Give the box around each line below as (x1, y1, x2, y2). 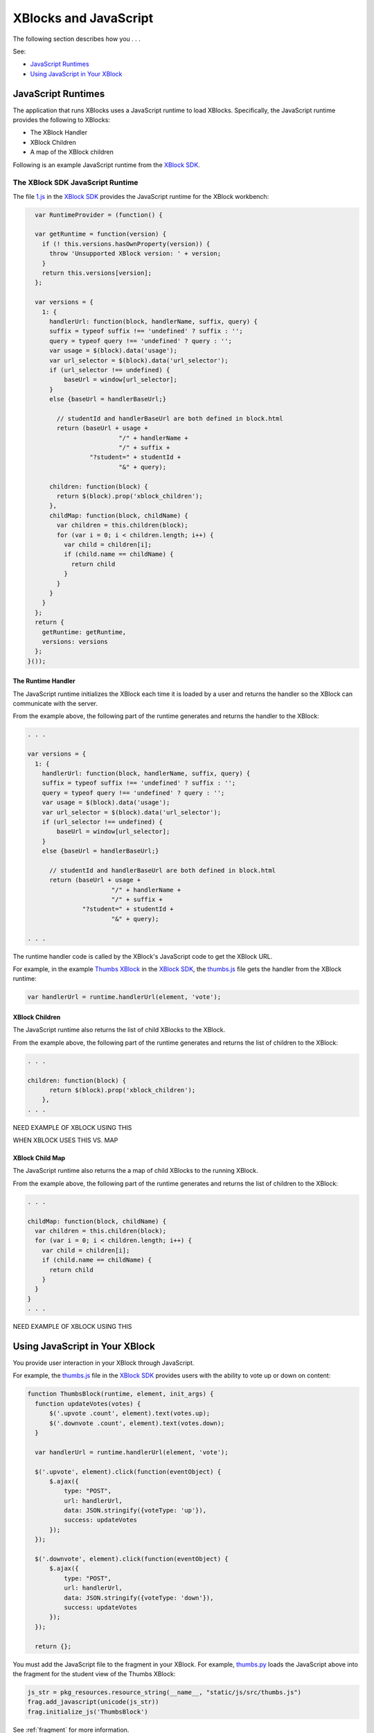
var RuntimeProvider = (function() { (35, 211, 163, 218)
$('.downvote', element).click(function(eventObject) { (35, 1555, 229, 1563)
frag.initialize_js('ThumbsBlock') (27, 1707, 148, 1716)
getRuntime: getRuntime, (42, 628, 127, 636)
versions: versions (42, 638, 109, 645)
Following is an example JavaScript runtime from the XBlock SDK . (12, 160, 200, 169)
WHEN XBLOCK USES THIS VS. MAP (12, 1136, 118, 1144)
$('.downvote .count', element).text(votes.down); (49, 1419, 225, 1427)
